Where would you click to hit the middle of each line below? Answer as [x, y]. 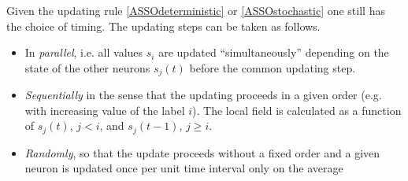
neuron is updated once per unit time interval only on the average [184, 168]
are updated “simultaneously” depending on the [274, 52]
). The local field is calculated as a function [297, 110]
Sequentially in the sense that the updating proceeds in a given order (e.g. [203, 95]
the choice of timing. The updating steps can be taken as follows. [163, 26]
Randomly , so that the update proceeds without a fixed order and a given [202, 152]
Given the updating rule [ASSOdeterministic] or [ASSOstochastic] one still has [196, 10]
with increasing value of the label [105, 110]
